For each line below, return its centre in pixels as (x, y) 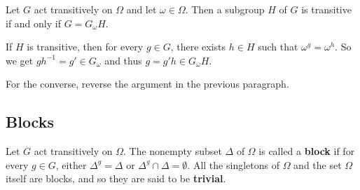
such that (278, 47)
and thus (123, 60)
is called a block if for (307, 151)
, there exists (198, 47)
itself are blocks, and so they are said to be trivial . (116, 178)
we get (20, 60)
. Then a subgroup (225, 9)
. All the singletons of (233, 164)
